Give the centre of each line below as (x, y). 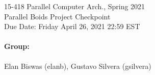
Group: (17, 46)
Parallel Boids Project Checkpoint (57, 16)
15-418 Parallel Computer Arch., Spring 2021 (75, 6)
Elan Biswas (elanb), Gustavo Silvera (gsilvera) (78, 66)
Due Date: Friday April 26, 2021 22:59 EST (72, 26)
